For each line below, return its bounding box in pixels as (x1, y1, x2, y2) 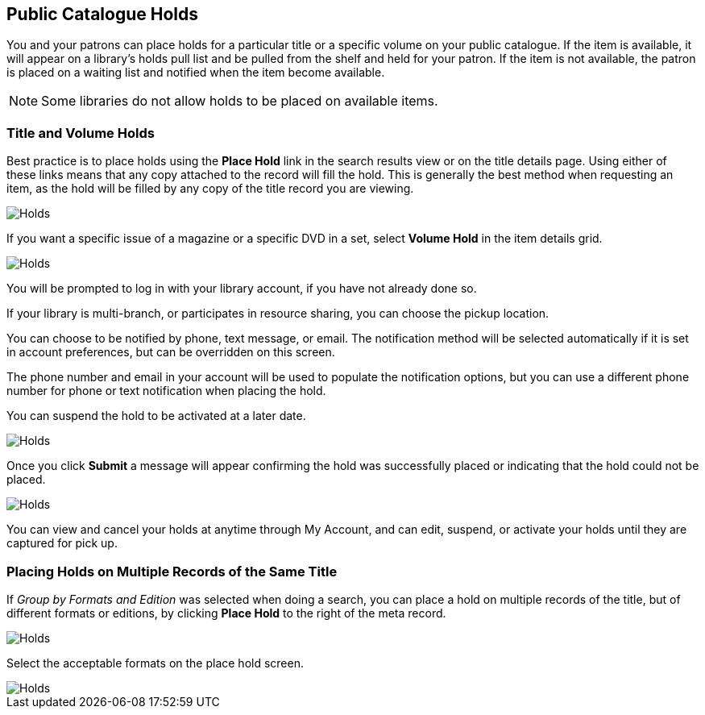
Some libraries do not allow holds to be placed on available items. (41, 93, 438, 110)
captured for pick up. (6, 536, 118, 551)
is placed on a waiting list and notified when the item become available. (6, 65, 385, 80)
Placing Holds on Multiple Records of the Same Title (6, 563, 338, 580)
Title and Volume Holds (6, 124, 155, 141)
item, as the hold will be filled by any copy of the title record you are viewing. (6, 181, 414, 196)
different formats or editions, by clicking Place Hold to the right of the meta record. (6, 605, 446, 620)
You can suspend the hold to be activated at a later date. (6, 409, 306, 423)
